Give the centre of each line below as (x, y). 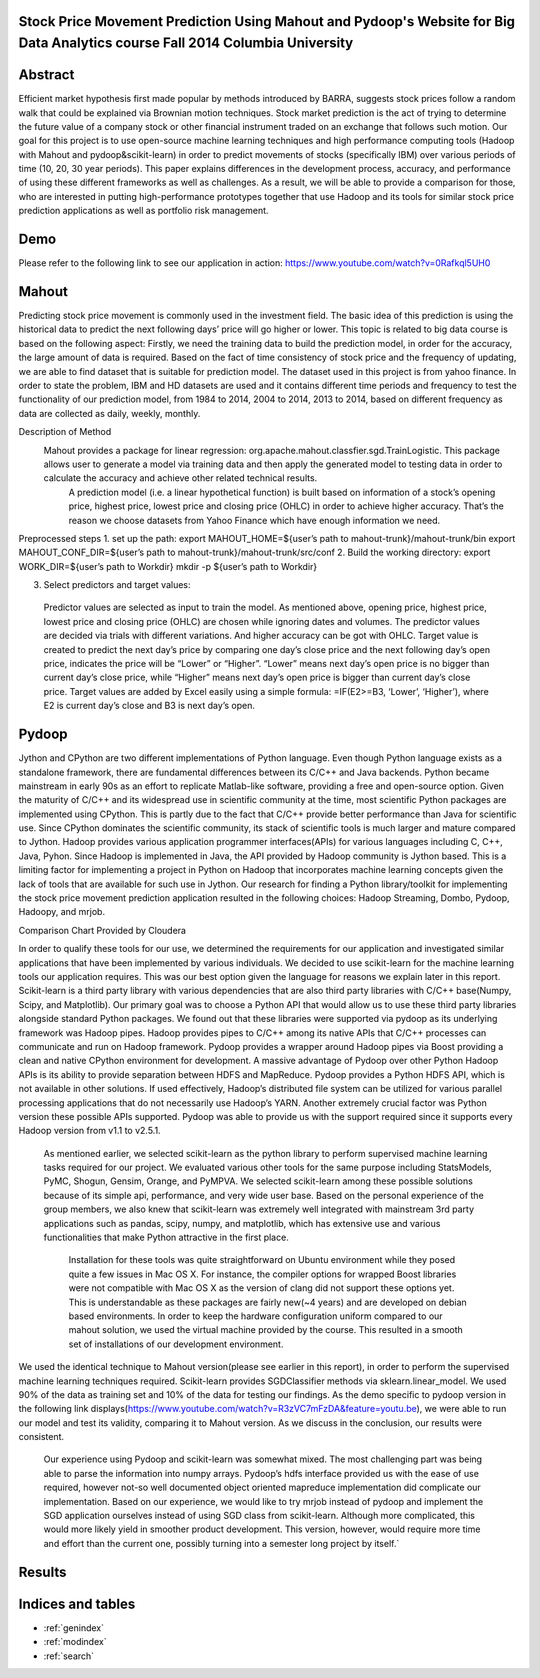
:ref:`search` (69, 1656)
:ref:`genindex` (74, 1627)
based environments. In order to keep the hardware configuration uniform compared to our (256, 1316)
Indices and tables (77, 1603)
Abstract (46, 75)
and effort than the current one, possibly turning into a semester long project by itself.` (221, 1543)
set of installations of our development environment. (176, 1344)
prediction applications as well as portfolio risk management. (143, 211)
